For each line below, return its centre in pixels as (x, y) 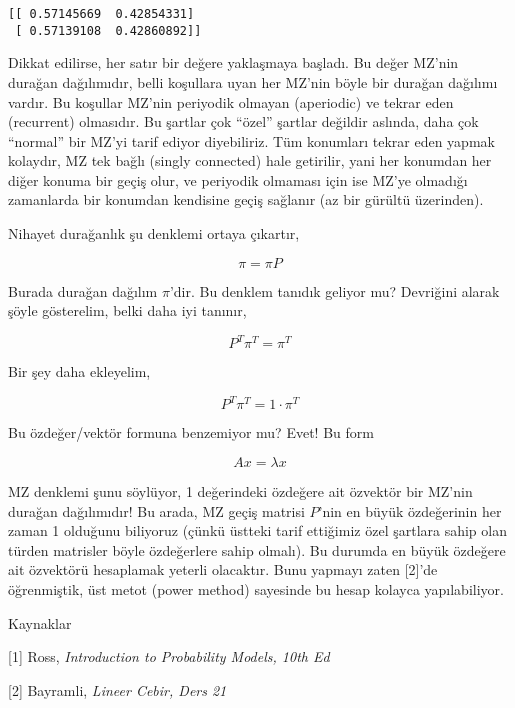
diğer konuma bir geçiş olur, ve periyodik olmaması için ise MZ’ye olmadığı (238, 179)
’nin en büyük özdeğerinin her (410, 510)
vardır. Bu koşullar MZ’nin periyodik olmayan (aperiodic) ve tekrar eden (231, 101)
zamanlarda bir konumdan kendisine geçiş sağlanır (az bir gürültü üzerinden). (246, 199)
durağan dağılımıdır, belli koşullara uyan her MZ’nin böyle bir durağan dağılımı (253, 81)
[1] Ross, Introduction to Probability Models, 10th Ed (169, 656)
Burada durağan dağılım (83, 290)
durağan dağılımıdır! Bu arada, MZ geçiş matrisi (156, 510)
